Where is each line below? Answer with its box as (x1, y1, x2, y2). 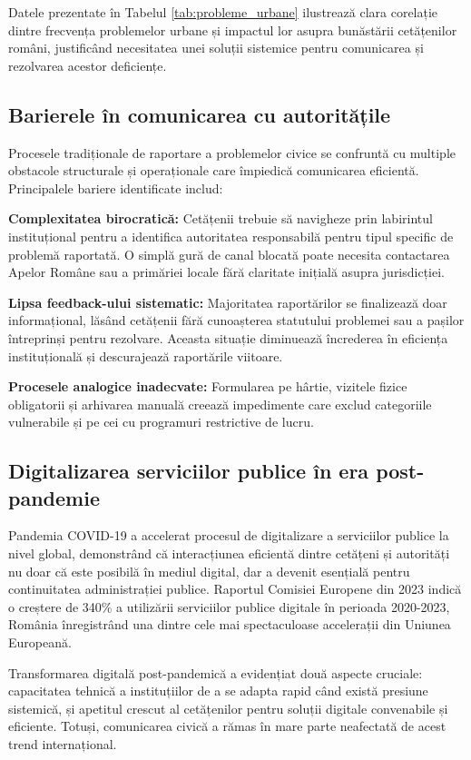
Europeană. (8, 633, 72, 652)
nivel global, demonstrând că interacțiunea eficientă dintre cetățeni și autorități (8, 544, 450, 563)
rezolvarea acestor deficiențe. (8, 55, 167, 74)
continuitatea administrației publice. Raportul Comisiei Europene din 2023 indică (8, 579, 462, 598)
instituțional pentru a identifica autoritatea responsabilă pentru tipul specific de (8, 226, 454, 245)
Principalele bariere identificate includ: (8, 178, 223, 197)
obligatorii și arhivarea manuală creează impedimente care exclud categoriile (8, 394, 432, 413)
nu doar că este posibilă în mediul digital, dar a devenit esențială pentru (8, 561, 410, 580)
